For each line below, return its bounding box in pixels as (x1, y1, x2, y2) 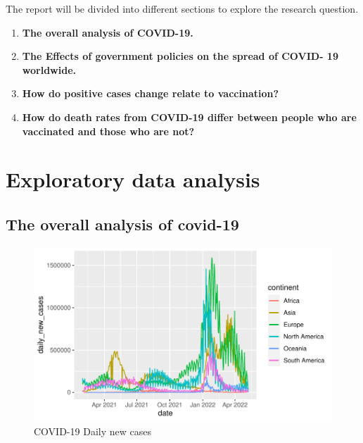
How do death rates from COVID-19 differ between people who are (22, 109, 357, 124)
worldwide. (22, 62, 76, 77)
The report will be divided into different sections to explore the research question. (6, 1, 359, 15)
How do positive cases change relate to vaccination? (22, 86, 279, 101)
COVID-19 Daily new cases (34, 423, 151, 438)
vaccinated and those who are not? (22, 123, 195, 138)
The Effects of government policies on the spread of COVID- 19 (22, 49, 338, 63)
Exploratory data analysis (6, 165, 260, 194)
